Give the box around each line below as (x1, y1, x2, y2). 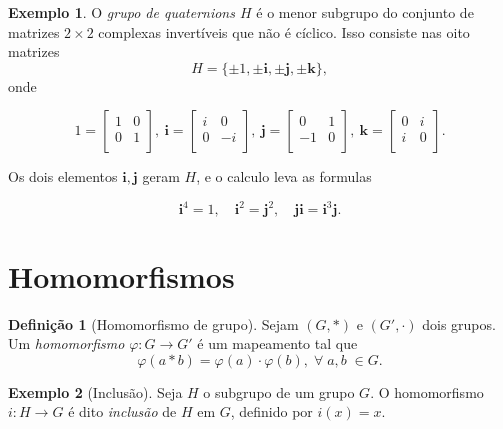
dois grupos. (422, 313, 496, 334)
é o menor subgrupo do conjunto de (256, 2, 474, 22)
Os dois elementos (8, 166, 118, 187)
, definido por (230, 401, 313, 422)
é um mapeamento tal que (197, 333, 358, 354)
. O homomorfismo (370, 381, 484, 402)
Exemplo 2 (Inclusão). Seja (8, 381, 183, 402)
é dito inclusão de (68, 401, 177, 422)
